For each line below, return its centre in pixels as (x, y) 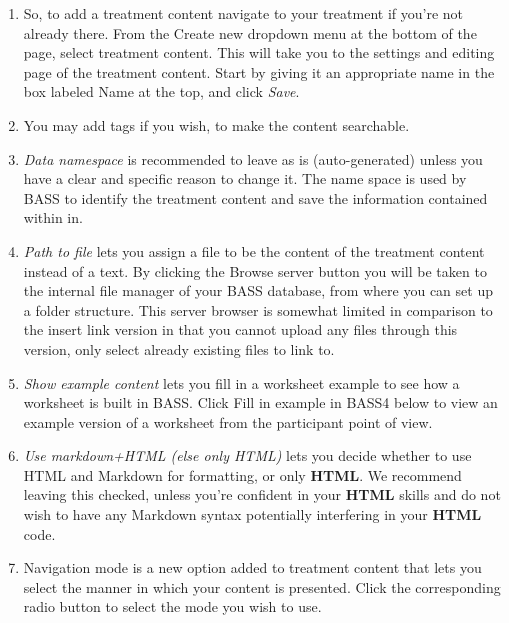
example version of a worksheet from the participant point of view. (228, 421)
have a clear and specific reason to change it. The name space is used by (245, 178)
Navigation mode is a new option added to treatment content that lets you (252, 567)
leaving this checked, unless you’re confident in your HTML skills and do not (262, 494)
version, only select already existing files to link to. (179, 348)
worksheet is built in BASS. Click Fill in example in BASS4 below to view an (260, 402)
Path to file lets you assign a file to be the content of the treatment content (254, 250)
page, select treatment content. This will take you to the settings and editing (259, 52)
